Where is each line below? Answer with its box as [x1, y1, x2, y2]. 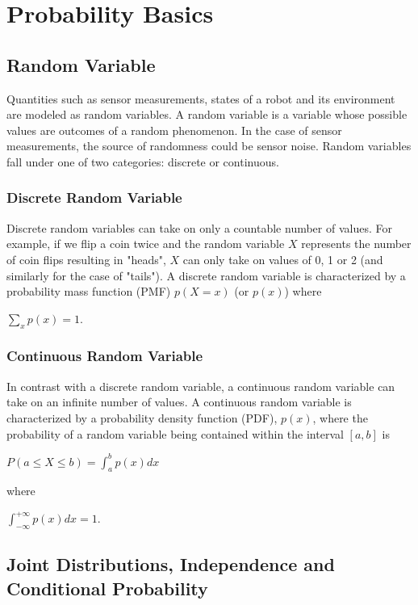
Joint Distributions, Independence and [6, 552, 335, 577]
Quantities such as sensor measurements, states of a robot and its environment [6, 90, 395, 107]
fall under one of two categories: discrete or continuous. [6, 153, 279, 170]
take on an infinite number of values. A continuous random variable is [6, 393, 352, 410]
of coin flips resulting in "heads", [6, 250, 166, 267]
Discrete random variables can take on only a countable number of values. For [6, 219, 392, 236]
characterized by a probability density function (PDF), [6, 409, 278, 426]
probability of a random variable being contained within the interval [6, 425, 344, 442]
